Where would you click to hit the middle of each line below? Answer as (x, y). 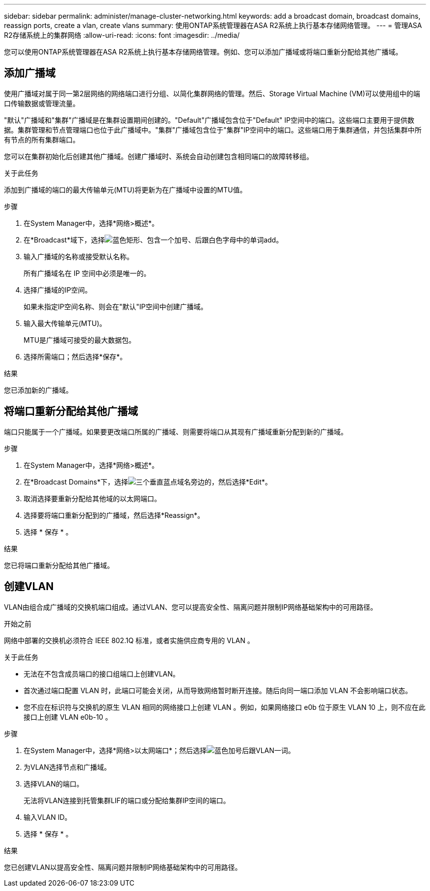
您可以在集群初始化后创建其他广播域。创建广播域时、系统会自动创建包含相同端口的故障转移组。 (159, 156)
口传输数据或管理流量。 (42, 103)
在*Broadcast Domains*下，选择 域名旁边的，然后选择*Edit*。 (148, 482)
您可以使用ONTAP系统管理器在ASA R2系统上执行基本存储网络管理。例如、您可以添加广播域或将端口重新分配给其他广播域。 (203, 52)
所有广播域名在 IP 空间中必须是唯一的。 (87, 273)
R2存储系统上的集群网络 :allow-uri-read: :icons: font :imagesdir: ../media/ (122, 35)
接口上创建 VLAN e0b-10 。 (68, 717)
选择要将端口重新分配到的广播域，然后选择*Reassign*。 (114, 515)
